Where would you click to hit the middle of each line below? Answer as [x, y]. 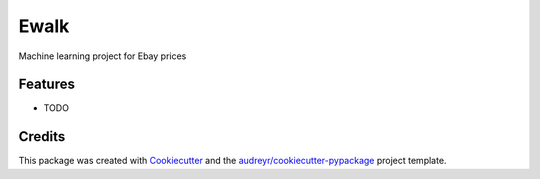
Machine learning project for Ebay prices [102, 56]
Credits [42, 136]
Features [46, 84]
